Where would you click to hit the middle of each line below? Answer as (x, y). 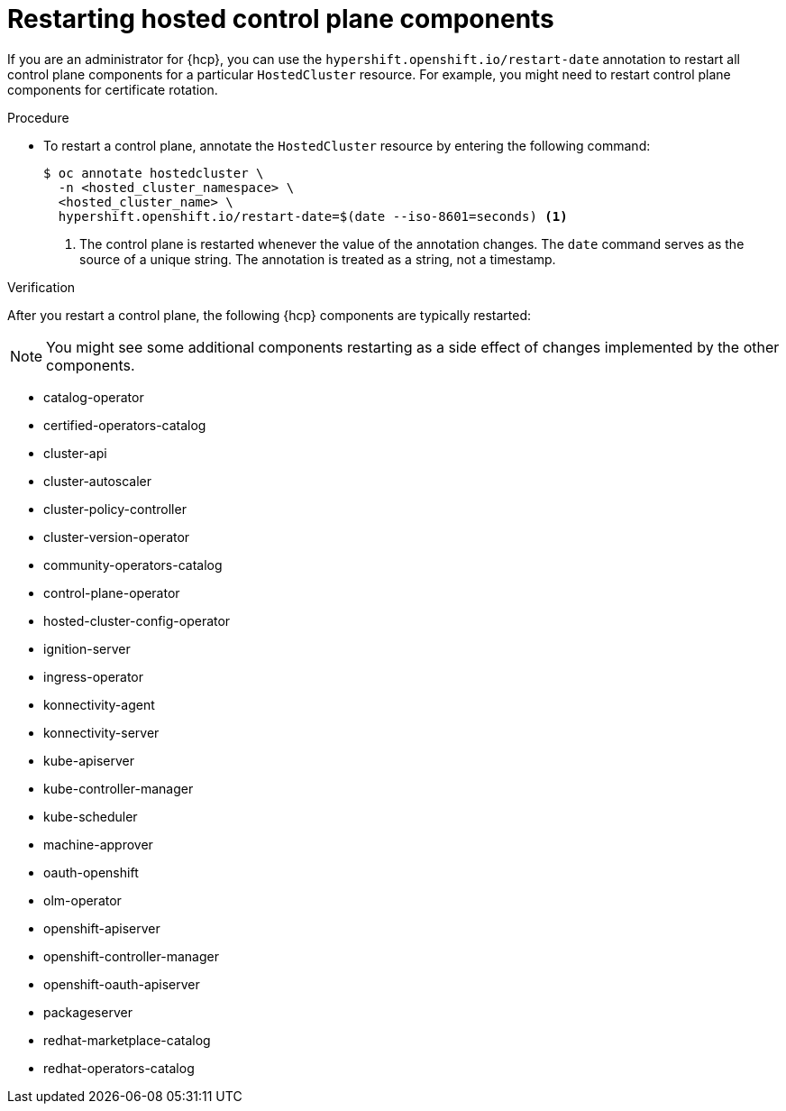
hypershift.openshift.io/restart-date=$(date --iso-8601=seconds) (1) (313, 216)
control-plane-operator (112, 592)
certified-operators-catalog (125, 425)
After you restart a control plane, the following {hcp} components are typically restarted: (270, 315)
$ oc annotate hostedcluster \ (154, 173)
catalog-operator (94, 397)
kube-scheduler (91, 816)
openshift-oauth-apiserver (122, 984)
